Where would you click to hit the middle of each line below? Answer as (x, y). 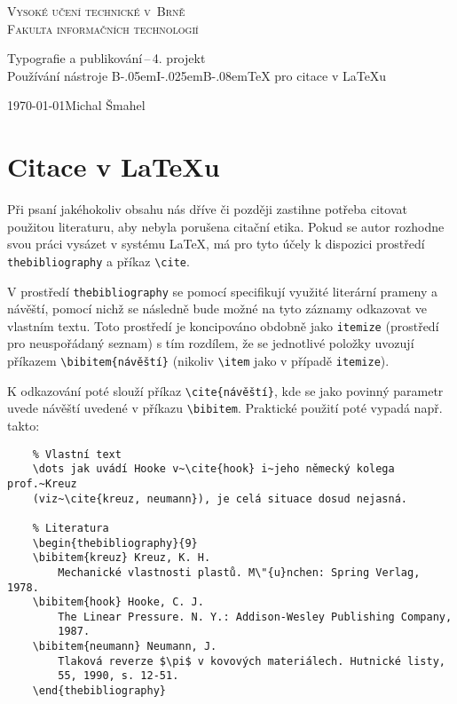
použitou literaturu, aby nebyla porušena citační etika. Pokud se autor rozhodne (226, 226)
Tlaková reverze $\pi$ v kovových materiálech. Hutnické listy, (252, 661)
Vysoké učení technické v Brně (96, 11)
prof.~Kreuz (42, 483)
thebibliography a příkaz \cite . (98, 261)
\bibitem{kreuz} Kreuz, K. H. (122, 558)
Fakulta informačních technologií (103, 28)
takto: (24, 425)
